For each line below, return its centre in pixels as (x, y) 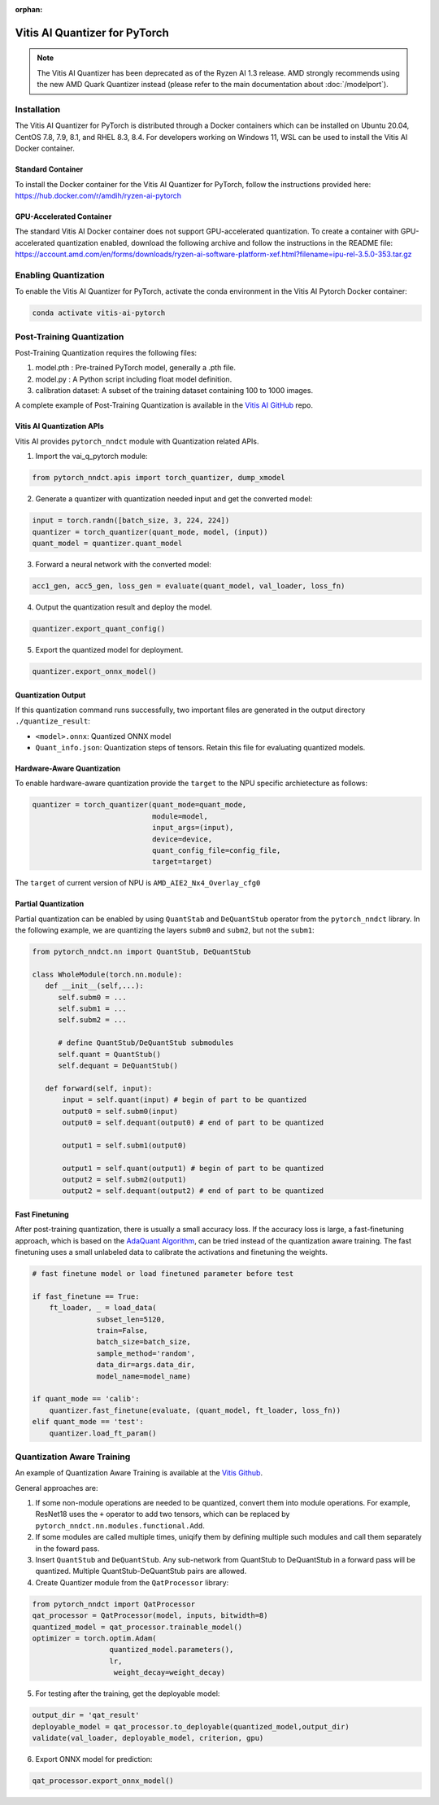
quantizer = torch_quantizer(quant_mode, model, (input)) (150, 532)
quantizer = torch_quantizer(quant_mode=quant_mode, (139, 805)
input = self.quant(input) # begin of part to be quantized (185, 1100)
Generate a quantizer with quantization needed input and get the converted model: (174, 499)
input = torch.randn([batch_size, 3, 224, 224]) (131, 520)
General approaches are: (57, 1488)
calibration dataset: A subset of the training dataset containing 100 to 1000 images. (174, 391)
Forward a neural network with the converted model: (123, 564)
